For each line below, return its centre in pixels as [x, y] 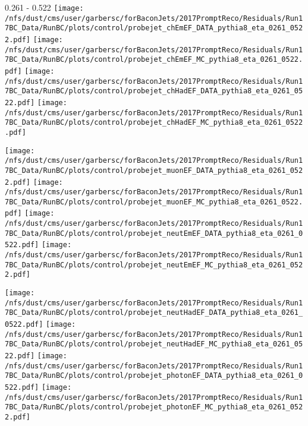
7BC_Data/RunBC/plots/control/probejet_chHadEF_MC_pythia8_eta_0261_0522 [154, 123]
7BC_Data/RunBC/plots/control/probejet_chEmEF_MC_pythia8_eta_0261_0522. [154, 60]
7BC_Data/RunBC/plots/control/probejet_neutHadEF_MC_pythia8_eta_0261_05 [154, 344]
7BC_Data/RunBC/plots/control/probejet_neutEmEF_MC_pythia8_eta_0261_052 [154, 265]
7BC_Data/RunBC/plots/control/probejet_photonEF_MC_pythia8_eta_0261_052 [154, 407]
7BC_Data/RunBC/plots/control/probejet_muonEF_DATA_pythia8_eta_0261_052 [154, 170]
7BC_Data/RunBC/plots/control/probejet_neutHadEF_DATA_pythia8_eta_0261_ [154, 313]
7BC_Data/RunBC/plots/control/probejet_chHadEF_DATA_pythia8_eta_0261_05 [154, 91]
